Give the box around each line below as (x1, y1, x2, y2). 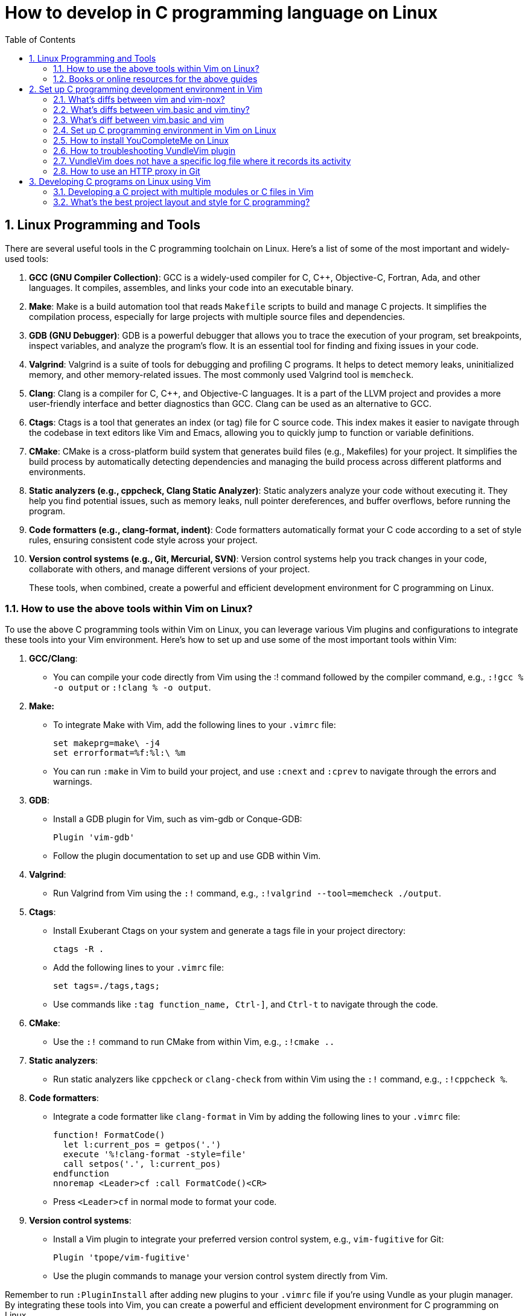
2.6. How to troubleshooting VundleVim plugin (53, 145, 236, 156)
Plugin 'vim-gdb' (53, 832, 135, 843)
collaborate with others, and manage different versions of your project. (29, 563, 310, 574)
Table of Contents (5, 34, 76, 45)
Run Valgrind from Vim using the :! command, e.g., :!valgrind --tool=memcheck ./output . (53, 888, 441, 899)
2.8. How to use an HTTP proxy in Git (53, 165, 200, 176)
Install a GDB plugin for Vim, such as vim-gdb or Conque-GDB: (53, 814, 302, 825)
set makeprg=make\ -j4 (53, 738, 161, 749)
